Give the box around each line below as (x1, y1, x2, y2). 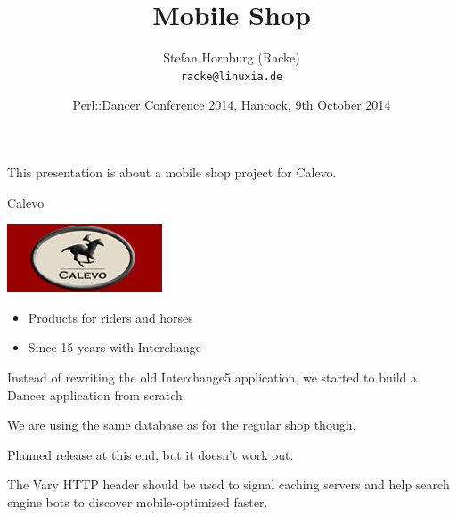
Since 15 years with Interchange (28, 338, 201, 357)
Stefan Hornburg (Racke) (163, 48, 300, 67)
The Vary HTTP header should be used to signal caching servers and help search (7, 475, 450, 494)
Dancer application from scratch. (7, 385, 186, 404)
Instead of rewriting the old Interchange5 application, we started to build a (7, 367, 417, 386)
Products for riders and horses (28, 308, 193, 326)
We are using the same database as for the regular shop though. (7, 415, 356, 434)
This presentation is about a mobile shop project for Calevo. (7, 162, 337, 181)
